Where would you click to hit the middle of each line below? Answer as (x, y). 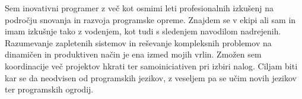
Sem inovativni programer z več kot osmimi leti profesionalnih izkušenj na (139, 8)
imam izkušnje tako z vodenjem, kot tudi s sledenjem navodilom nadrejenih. (143, 31)
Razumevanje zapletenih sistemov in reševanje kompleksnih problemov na (138, 42)
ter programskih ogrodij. (49, 89)
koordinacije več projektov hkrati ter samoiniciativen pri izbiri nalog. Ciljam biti (151, 66)
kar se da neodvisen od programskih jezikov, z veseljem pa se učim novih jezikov (151, 77)
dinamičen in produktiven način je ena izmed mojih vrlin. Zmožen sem (133, 54)
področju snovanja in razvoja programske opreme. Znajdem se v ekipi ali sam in (150, 19)
